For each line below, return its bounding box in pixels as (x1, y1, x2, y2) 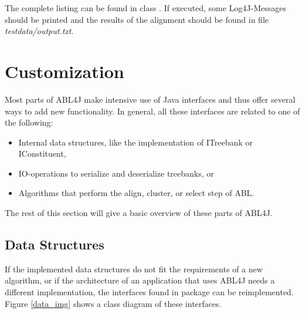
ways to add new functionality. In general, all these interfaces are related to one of (5, 104, 300, 117)
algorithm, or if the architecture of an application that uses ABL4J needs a (5, 274, 275, 286)
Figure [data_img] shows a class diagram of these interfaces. (5, 297, 222, 309)
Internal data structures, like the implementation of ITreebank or (18, 136, 253, 148)
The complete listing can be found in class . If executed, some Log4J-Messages (5, 2, 286, 13)
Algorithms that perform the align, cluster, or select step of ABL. (18, 187, 255, 199)
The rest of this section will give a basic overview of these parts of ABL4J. (5, 207, 273, 219)
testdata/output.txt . (5, 25, 74, 37)
